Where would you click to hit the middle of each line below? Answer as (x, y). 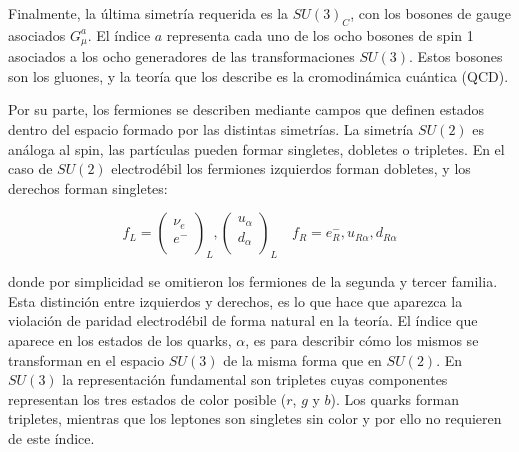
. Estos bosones (456, 56)
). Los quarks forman (394, 398)
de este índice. (51, 437)
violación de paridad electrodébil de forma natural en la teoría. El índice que (243, 320)
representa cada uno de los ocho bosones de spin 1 (320, 34)
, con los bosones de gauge (430, 13)
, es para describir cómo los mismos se (362, 339)
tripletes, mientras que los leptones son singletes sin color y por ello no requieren (255, 418)
